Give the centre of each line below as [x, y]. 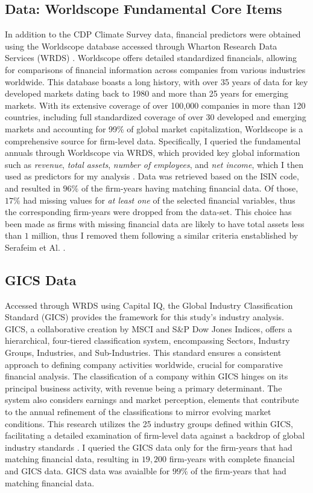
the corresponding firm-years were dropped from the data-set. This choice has [148, 212]
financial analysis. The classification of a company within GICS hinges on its [147, 376]
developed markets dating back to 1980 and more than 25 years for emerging [147, 93]
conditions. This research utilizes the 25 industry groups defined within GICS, [149, 423]
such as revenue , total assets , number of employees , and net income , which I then [154, 164]
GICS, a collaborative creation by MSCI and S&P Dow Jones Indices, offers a [149, 328]
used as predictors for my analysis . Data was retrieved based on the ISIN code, [152, 176]
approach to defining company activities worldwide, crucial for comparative [144, 364]
